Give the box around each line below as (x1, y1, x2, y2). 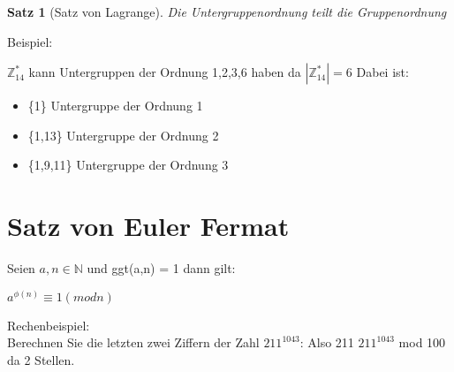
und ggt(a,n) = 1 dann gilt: (87, 259, 236, 277)
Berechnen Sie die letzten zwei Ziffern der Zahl (7, 333, 260, 352)
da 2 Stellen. (7, 350, 75, 368)
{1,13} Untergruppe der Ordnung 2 (27, 125, 219, 144)
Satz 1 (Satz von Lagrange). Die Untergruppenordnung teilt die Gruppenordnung (7, 3, 447, 20)
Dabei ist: (356, 63, 409, 81)
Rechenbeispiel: (7, 315, 90, 334)
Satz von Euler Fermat (7, 208, 290, 244)
